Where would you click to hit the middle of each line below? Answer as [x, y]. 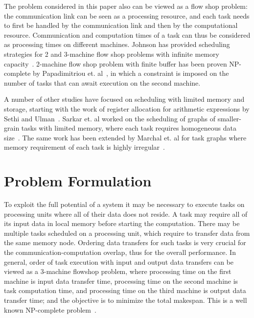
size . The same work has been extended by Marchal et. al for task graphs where [125, 137]
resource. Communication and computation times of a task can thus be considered [127, 34]
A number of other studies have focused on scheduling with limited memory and [124, 99]
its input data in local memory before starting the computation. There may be [122, 223]
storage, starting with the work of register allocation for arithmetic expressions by [127, 108]
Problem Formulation [78, 181]
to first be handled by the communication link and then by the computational [121, 25]
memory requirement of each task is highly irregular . [85, 147]
